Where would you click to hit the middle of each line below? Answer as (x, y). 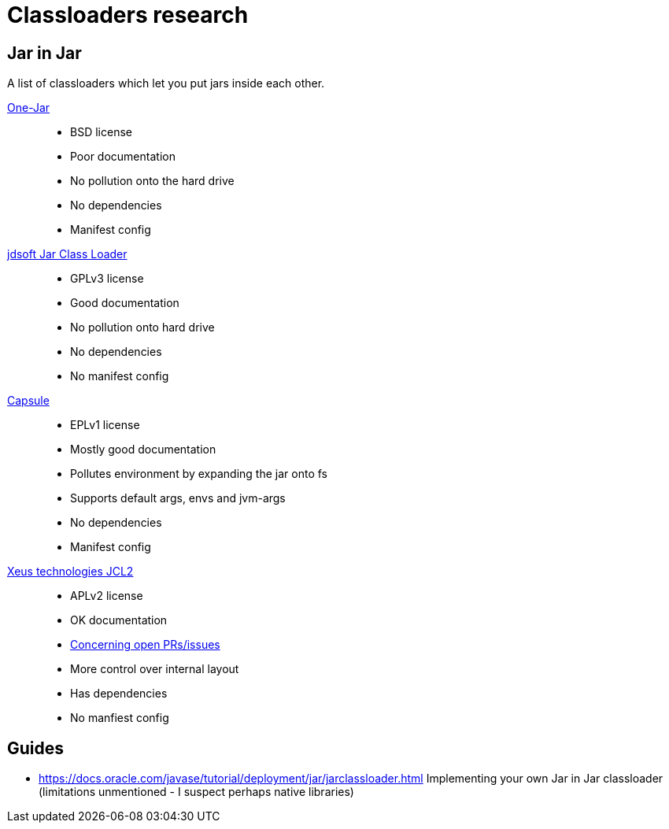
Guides (36, 748)
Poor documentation (123, 157)
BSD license (101, 132)
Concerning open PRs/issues (145, 645)
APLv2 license (107, 596)
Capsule (28, 401)
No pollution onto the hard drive (152, 181)
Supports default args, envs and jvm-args (178, 498)
